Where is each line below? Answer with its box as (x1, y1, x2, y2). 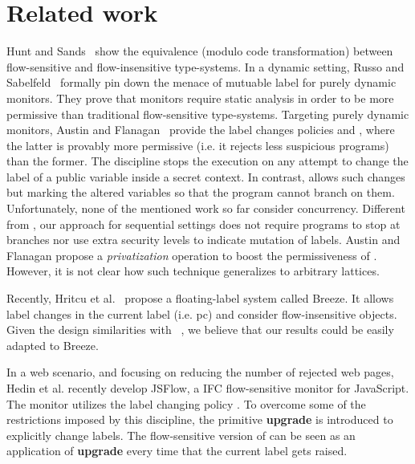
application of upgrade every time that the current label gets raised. (6, 442, 348, 459)
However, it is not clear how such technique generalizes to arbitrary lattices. (6, 263, 380, 279)
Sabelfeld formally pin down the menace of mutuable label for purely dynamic (6, 74, 397, 91)
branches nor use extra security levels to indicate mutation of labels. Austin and (6, 231, 401, 248)
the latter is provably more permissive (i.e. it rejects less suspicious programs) (6, 136, 389, 153)
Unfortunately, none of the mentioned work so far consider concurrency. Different (6, 200, 405, 217)
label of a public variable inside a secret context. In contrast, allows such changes (6, 168, 405, 185)
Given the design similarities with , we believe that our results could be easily (6, 321, 394, 338)
